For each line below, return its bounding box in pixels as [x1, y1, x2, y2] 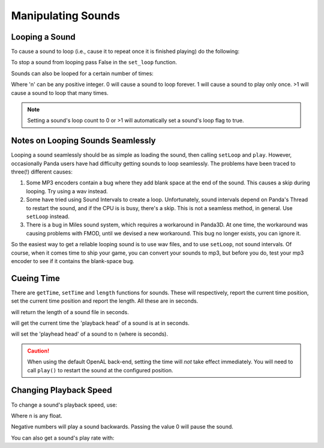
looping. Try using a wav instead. [26, 187, 108, 195]
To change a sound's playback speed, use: [11, 401, 118, 408]
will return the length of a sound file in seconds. [11, 308, 129, 315]
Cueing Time [11, 273, 60, 283]
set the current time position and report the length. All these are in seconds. [11, 297, 199, 304]
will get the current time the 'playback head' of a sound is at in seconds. [11, 319, 190, 327]
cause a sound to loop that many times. [11, 89, 109, 96]
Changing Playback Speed [11, 385, 112, 396]
